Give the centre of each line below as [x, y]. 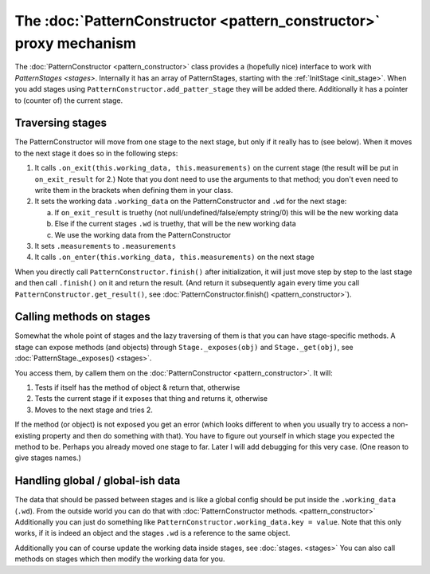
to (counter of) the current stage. [69, 100]
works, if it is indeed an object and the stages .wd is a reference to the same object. [152, 533]
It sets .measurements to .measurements [106, 246]
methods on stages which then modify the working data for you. [120, 559]
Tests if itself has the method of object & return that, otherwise [137, 387]
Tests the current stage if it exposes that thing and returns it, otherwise [151, 399]
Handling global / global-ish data [98, 481]
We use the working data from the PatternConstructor [143, 234]
